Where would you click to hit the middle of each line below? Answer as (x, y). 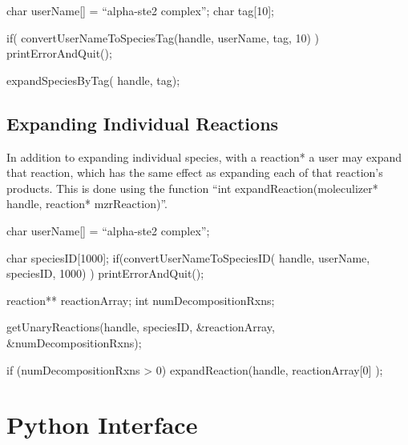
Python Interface (102, 425)
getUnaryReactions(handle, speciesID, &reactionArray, (141, 327)
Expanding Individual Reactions (143, 123)
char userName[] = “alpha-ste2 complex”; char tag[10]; (140, 10)
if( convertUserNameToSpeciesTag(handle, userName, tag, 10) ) (163, 37)
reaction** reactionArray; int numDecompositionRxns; (141, 300)
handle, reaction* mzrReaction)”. (87, 204)
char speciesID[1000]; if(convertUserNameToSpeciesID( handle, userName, (188, 257)
